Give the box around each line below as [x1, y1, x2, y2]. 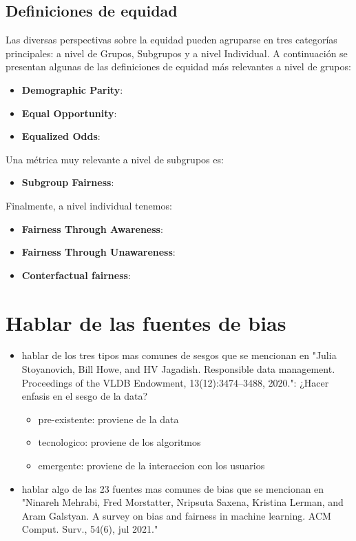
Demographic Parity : [21, 82, 123, 96]
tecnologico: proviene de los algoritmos [38, 435, 201, 449]
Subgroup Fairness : [21, 175, 114, 190]
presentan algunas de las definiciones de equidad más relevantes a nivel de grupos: [6, 59, 351, 74]
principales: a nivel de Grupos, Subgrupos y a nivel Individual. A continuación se [6, 45, 348, 60]
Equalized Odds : [21, 129, 101, 143]
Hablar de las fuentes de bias [6, 308, 286, 336]
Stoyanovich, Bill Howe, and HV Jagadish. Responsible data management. [21, 362, 335, 376]
